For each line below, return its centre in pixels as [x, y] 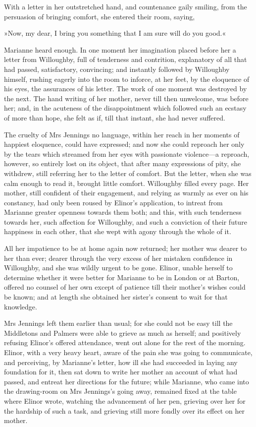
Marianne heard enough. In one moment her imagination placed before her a [120, 49]
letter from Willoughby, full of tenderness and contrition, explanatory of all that [126, 59]
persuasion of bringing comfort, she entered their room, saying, [100, 16]
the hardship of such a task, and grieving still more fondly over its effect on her [124, 410]
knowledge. [21, 306]
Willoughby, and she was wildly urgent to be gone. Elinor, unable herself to [118, 268]
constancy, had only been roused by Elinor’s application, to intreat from [113, 202]
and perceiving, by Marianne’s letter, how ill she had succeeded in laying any [121, 362]
